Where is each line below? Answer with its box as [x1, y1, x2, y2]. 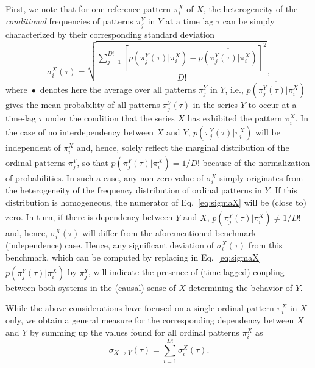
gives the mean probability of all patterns [5, 98, 160, 111]
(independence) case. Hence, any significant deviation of [5, 238, 214, 251]
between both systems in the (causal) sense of [5, 281, 176, 294]
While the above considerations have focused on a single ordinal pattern [5, 301, 274, 314]
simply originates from [219, 171, 303, 184]
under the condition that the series [45, 112, 175, 124]
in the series [193, 98, 238, 111]
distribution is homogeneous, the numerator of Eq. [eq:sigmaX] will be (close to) [5, 195, 306, 208]
